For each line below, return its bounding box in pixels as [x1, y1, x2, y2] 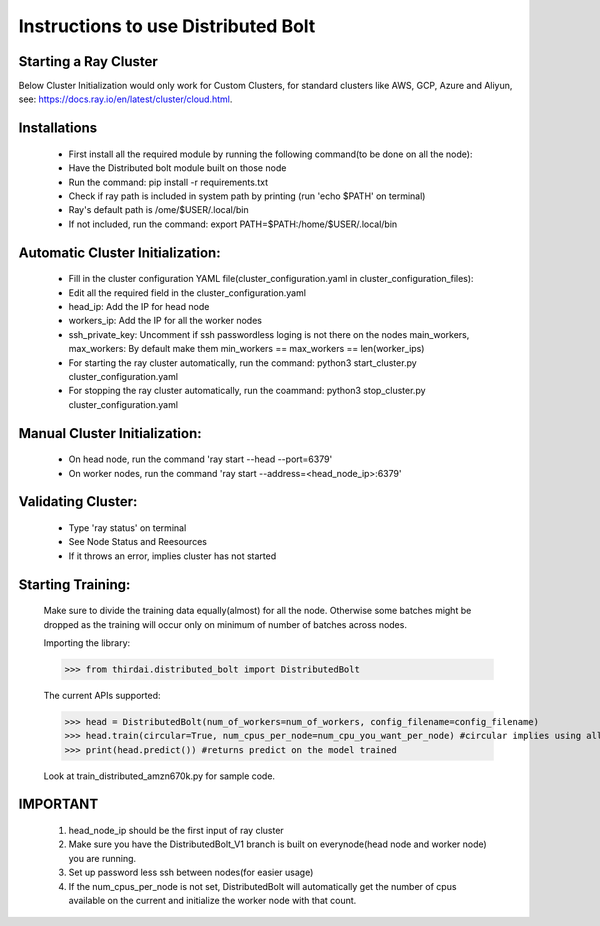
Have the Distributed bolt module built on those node [68, 162, 287, 174]
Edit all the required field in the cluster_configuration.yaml [68, 286, 307, 299]
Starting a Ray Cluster [18, 53, 159, 70]
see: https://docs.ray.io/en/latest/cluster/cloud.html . [18, 93, 233, 105]
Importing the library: [43, 636, 131, 649]
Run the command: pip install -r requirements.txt [68, 176, 269, 188]
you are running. [68, 852, 137, 864]
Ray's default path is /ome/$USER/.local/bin [68, 204, 249, 216]
